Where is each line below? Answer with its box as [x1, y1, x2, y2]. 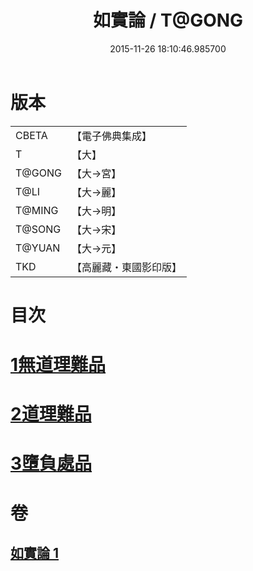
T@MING [15, 203, 59, 217]
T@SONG [15, 222, 62, 236]
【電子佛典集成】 [71, 129, 152, 143]
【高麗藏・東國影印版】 [71, 260, 182, 274]
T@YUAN [15, 241, 61, 255]
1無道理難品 [10, 354, 107, 376]
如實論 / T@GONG [92, 9, 244, 32]
